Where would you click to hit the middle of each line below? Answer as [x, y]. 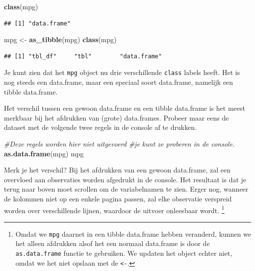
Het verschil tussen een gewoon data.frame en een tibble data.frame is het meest [125, 108]
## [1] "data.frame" [38, 23]
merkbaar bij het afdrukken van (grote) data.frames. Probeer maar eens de [116, 117]
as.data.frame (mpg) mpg [44, 153]
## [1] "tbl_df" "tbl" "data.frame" [83, 56]
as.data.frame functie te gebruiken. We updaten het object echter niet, [124, 253]
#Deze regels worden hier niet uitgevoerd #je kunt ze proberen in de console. [119, 144]
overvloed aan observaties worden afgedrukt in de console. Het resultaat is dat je [125, 179]
